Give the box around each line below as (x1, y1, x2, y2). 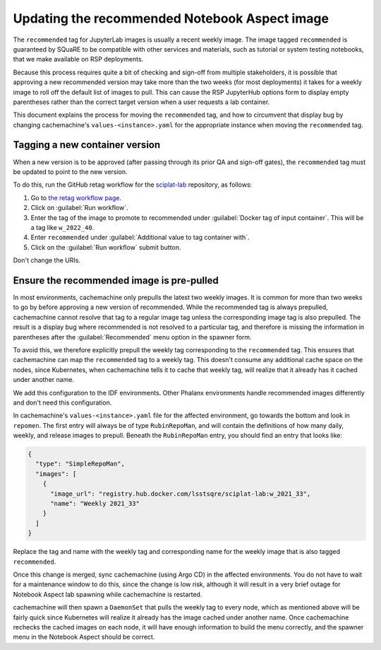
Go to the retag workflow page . (30, 193, 121, 202)
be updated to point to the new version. (13, 167, 128, 176)
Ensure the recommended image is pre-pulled (13, 274, 219, 286)
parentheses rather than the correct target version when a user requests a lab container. (13, 98, 270, 106)
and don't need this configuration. (13, 398, 112, 407)
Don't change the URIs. (13, 256, 81, 265)
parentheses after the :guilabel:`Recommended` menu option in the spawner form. (13, 332, 252, 341)
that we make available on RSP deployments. (13, 55, 144, 64)
